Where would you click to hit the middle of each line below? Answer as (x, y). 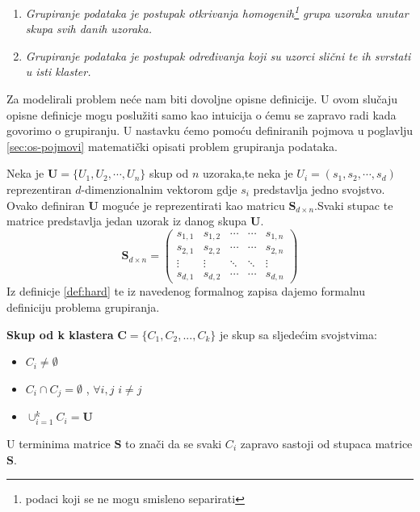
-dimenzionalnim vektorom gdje (159, 189)
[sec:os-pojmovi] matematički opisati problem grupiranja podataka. (172, 146)
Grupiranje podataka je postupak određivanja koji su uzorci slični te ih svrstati (218, 55)
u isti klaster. (58, 71)
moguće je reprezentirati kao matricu (193, 205)
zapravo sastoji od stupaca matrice (326, 443)
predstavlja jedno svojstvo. (319, 189)
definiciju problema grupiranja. (83, 306)
